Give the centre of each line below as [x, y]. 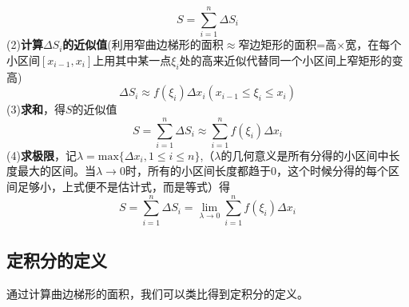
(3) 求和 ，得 [36, 109]
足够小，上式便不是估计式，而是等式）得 [123, 187]
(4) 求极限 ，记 [42, 155]
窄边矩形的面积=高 [288, 44]
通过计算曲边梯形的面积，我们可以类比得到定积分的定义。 [157, 293]
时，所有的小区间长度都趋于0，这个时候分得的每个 [256, 171]
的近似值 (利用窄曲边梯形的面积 [143, 44]
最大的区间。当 [56, 171]
